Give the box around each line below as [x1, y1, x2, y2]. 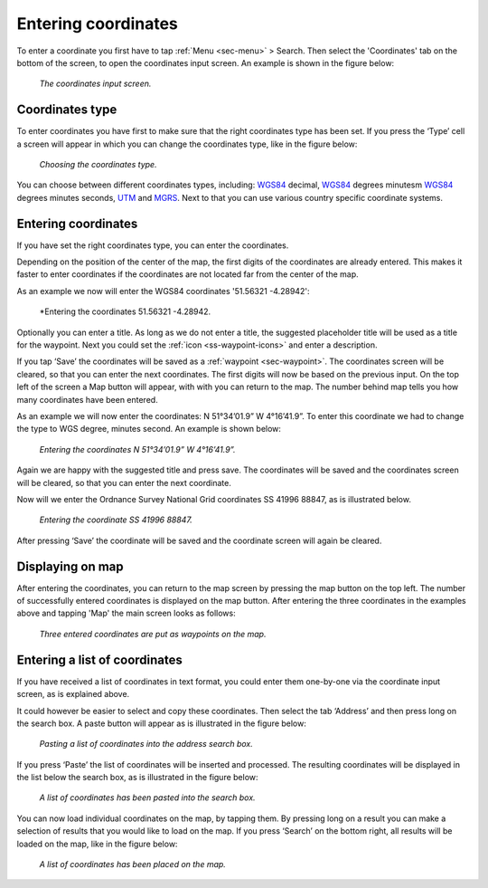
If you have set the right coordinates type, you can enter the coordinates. [16, 240, 289, 251]
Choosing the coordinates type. [39, 159, 157, 170]
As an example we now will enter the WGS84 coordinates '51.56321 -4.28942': [16, 285, 310, 296]
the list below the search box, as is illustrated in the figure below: [16, 772, 258, 783]
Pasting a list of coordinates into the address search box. [39, 739, 253, 750]
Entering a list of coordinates [16, 652, 183, 667]
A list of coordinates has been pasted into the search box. [39, 792, 257, 803]
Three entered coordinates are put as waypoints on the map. [39, 628, 267, 639]
